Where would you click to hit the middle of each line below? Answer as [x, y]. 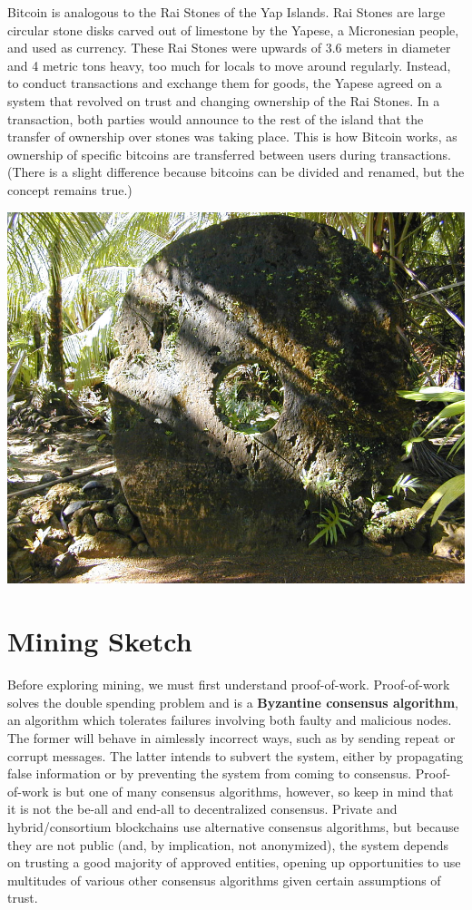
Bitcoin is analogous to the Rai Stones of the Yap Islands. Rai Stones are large [226, 12]
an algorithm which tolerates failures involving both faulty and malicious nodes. [230, 720]
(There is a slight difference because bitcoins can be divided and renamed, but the [236, 172]
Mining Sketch [100, 641]
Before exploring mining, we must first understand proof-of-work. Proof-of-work [229, 685]
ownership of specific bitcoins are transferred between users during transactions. [229, 154]
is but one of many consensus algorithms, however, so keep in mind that [253, 791]
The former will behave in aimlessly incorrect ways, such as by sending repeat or [231, 737]
